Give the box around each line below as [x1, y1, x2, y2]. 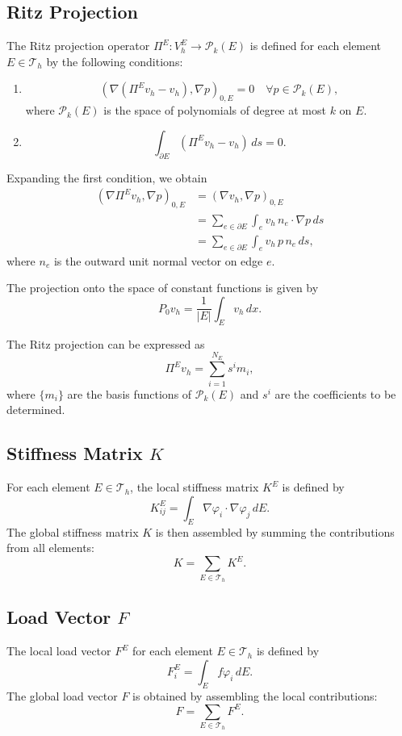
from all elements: [6, 539, 94, 556]
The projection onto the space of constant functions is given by [6, 279, 319, 296]
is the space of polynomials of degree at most [103, 102, 326, 119]
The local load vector [6, 642, 111, 659]
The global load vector [6, 687, 118, 704]
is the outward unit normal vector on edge [53, 252, 263, 269]
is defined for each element [249, 37, 382, 54]
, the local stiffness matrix [130, 479, 259, 496]
